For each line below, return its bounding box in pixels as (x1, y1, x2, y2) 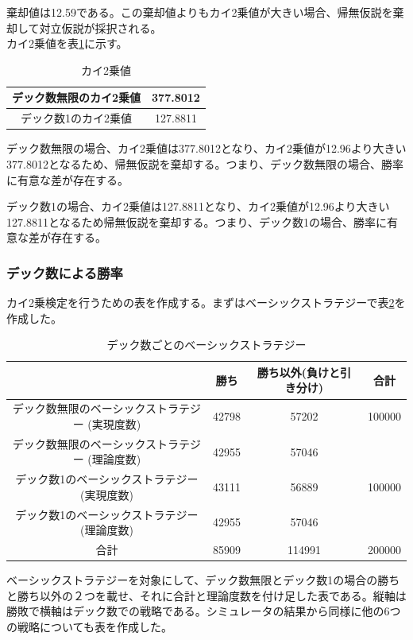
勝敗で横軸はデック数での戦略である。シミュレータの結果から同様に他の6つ (6, 603, 401, 619)
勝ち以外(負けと (257, 363, 341, 380)
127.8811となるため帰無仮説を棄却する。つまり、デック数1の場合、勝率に (6, 213, 387, 230)
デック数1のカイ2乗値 (21, 110, 133, 126)
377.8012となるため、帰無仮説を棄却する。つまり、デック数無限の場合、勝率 (6, 155, 403, 172)
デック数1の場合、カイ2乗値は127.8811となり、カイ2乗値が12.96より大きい (6, 198, 390, 215)
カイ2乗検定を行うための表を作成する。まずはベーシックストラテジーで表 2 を (6, 294, 406, 311)
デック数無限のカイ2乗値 (12, 89, 141, 106)
